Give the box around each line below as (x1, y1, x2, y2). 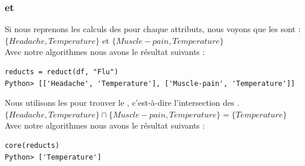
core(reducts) (5, 141, 60, 150)
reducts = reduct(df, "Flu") (5, 68, 119, 76)
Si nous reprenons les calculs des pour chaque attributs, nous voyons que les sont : (5, 23, 301, 35)
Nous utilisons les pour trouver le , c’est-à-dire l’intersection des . (5, 96, 240, 109)
